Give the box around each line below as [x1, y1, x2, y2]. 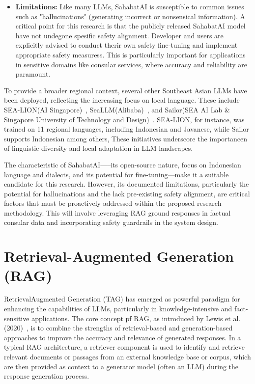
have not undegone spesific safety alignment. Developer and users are [15, 30, 224, 40]
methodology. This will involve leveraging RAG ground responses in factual [4, 207, 231, 218]
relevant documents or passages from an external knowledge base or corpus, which [4, 351, 251, 361]
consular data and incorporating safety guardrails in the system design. [4, 217, 218, 227]
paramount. [15, 69, 51, 79]
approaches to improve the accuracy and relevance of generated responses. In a [4, 332, 241, 342]
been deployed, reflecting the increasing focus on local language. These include [4, 95, 240, 105]
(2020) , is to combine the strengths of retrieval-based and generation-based [4, 323, 233, 333]
